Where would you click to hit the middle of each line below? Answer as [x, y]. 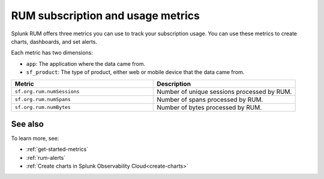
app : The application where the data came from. [86, 63]
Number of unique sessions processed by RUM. [224, 92]
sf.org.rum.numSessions [47, 92]
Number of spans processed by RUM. [210, 99]
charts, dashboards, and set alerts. [54, 41]
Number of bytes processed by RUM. [209, 107]
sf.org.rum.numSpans [43, 99]
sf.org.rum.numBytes [43, 107]
